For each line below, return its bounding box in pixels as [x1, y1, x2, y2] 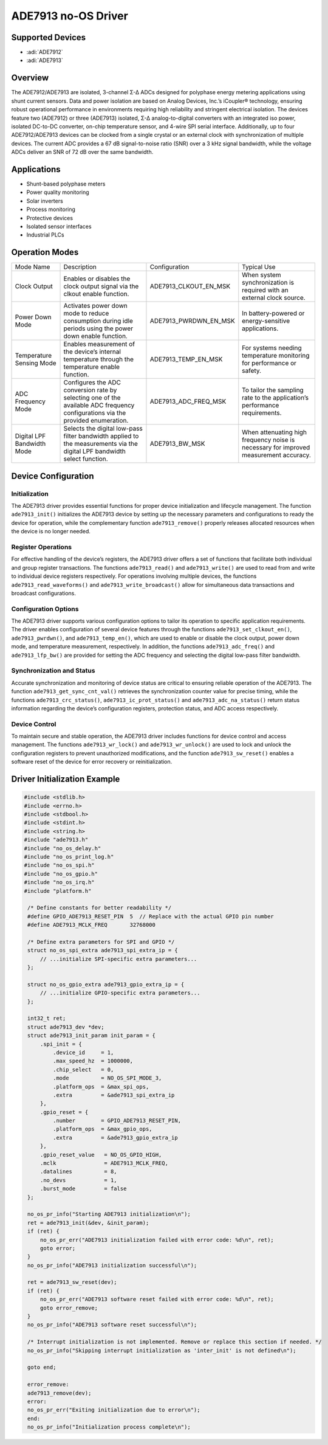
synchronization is [242, 279, 295, 287]
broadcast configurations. [11, 589, 76, 597]
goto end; [27, 1364, 56, 1371]
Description [63, 263, 97, 271]
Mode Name [15, 263, 50, 271]
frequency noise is [242, 435, 295, 444]
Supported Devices [11, 32, 86, 43]
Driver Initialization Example [11, 774, 120, 785]
